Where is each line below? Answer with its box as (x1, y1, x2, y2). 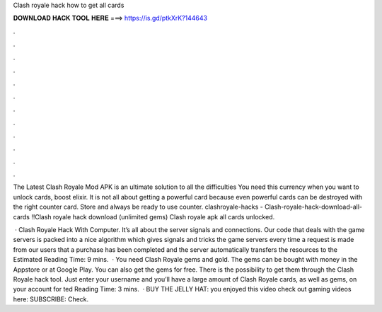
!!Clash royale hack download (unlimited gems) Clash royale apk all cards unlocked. (30, 212, 275, 221)
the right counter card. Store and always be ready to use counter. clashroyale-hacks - (13, 202, 263, 212)
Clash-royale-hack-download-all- (264, 202, 363, 212)
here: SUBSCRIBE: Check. (13, 294, 89, 304)
